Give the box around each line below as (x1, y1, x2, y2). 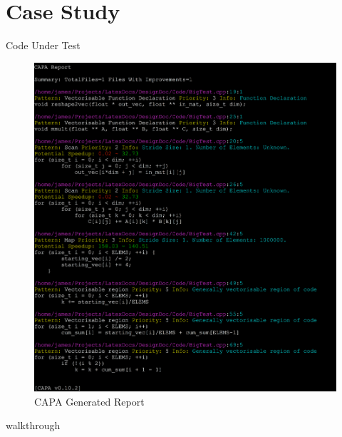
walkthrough (6, 418, 61, 433)
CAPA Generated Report (34, 394, 145, 408)
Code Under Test (6, 38, 81, 53)
